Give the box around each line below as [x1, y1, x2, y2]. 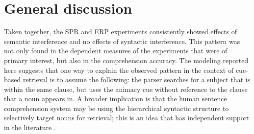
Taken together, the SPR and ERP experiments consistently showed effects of [4, 26, 237, 37]
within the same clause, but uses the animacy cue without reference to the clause [4, 84, 248, 94]
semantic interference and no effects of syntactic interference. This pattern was [4, 36, 240, 46]
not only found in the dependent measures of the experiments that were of [4, 45, 228, 56]
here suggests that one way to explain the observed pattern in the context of [4, 65, 234, 75]
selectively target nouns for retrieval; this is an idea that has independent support [4, 112, 250, 123]
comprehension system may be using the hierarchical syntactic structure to [4, 103, 229, 113]
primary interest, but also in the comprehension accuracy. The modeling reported [4, 55, 249, 65]
